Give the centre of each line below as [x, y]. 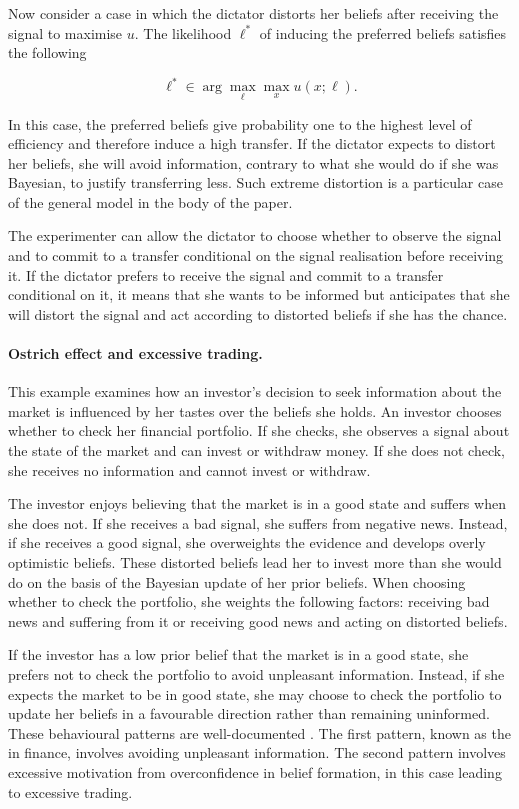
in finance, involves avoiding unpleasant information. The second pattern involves [257, 752]
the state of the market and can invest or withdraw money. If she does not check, [256, 450]
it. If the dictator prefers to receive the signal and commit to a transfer [226, 274]
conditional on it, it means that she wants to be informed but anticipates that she [259, 294]
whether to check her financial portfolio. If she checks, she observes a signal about [259, 430]
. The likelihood [183, 32]
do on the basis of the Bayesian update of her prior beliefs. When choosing [237, 581]
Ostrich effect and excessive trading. [135, 353]
